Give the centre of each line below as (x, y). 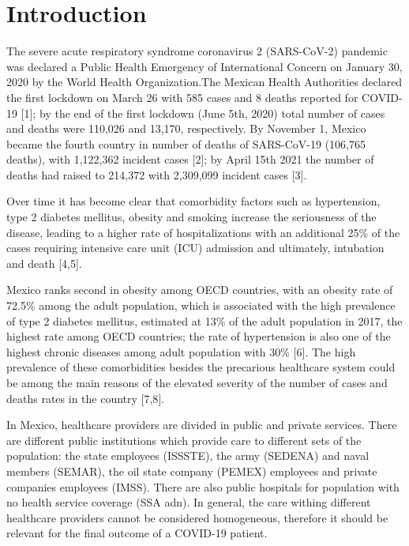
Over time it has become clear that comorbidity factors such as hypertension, (193, 201)
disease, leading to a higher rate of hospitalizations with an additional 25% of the (203, 232)
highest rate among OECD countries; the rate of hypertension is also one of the (199, 336)
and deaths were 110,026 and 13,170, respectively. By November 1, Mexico (186, 128)
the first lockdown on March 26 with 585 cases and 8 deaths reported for (182, 97)
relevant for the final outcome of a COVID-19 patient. (137, 533)
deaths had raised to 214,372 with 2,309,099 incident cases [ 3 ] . (157, 174)
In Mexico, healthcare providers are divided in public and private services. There (202, 425)
